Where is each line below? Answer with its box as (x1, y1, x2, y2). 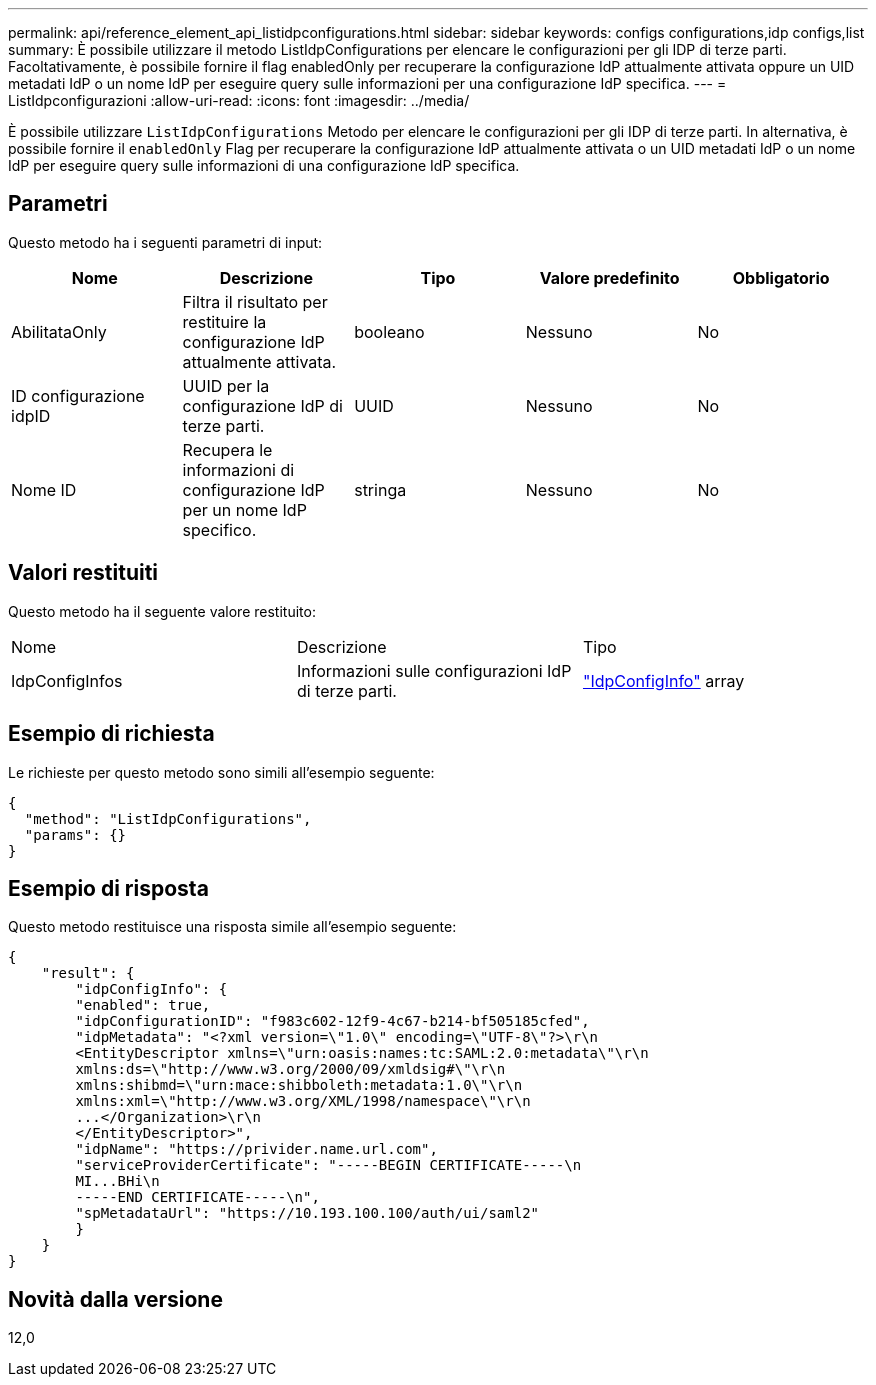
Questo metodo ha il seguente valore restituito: (8, 602, 316, 620)
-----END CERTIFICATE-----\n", (75, 1189, 320, 1206)
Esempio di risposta (8, 875, 209, 901)
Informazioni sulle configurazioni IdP (296, 660, 572, 681)
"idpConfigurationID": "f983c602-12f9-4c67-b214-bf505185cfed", (75, 1013, 590, 1030)
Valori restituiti (8, 560, 159, 586)
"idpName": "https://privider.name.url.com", (75, 1141, 438, 1158)
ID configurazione (11, 385, 145, 406)
